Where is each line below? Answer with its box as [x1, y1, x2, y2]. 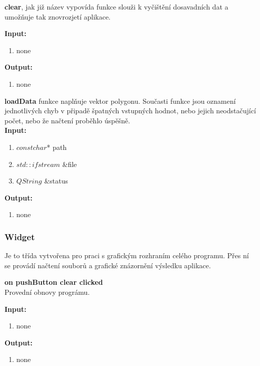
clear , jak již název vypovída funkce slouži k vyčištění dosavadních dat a [4, 2, 228, 12]
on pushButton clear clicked [4, 277, 103, 287]
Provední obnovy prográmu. [4, 286, 90, 297]
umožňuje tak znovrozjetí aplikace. [4, 11, 110, 22]
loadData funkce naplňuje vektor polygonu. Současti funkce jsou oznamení [4, 95, 236, 106]
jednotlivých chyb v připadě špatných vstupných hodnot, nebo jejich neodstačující [4, 105, 256, 116]
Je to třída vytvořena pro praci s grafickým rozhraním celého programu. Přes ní [4, 250, 249, 261]
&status [44, 175, 68, 186]
